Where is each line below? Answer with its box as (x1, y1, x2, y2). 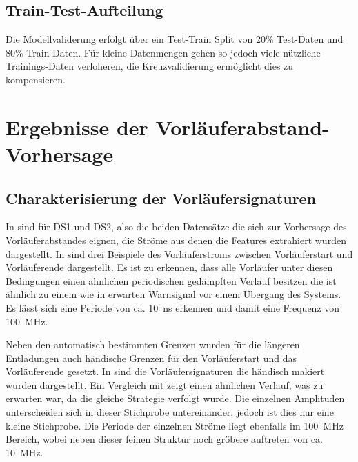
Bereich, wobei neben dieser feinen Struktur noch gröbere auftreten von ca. (6, 432, 323, 446)
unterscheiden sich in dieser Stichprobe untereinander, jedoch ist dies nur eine (6, 405, 334, 419)
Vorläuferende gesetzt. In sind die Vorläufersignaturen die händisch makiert (6, 364, 325, 379)
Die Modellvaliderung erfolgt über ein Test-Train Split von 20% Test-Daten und (6, 32, 344, 46)
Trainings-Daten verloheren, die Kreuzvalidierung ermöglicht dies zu (6, 59, 294, 73)
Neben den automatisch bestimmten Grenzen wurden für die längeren (6, 337, 300, 352)
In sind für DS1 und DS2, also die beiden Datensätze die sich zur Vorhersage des (6, 219, 347, 234)
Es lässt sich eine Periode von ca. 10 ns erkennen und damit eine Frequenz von (6, 300, 340, 314)
